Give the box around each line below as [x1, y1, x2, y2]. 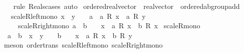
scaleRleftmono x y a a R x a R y [11, 10, 146, 21]
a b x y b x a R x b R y [7, 30, 132, 40]
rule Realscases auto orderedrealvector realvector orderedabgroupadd [13, 1, 240, 11]
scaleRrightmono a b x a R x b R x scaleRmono [18, 20, 200, 31]
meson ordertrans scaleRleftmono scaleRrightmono [4, 40, 163, 50]
